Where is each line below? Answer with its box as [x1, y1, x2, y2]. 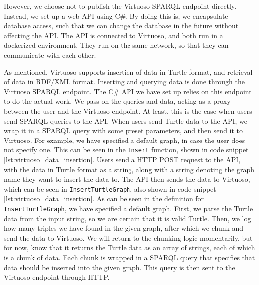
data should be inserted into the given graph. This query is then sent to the [4, 262, 235, 272]
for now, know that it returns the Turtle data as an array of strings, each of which [4, 242, 255, 253]
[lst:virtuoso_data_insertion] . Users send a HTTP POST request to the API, [4, 154, 241, 164]
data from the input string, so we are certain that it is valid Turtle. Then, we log [4, 213, 251, 223]
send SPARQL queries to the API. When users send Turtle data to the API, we [4, 115, 247, 126]
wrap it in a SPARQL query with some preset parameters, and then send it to [4, 125, 243, 136]
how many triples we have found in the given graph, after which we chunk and [4, 223, 244, 233]
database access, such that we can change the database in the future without [4, 20, 239, 31]
